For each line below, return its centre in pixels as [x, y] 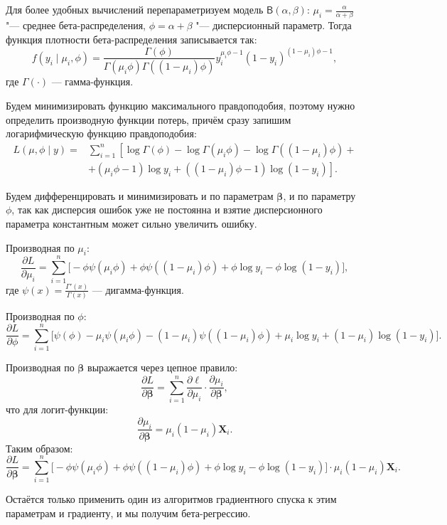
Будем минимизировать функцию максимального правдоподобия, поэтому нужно [181, 105]
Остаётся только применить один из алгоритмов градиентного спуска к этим [171, 499]
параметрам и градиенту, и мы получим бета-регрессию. [128, 513]
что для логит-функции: [57, 409]
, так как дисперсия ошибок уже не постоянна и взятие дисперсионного [167, 210]
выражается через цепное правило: [163, 367]
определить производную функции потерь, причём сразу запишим [149, 119]
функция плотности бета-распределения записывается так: [131, 39]
